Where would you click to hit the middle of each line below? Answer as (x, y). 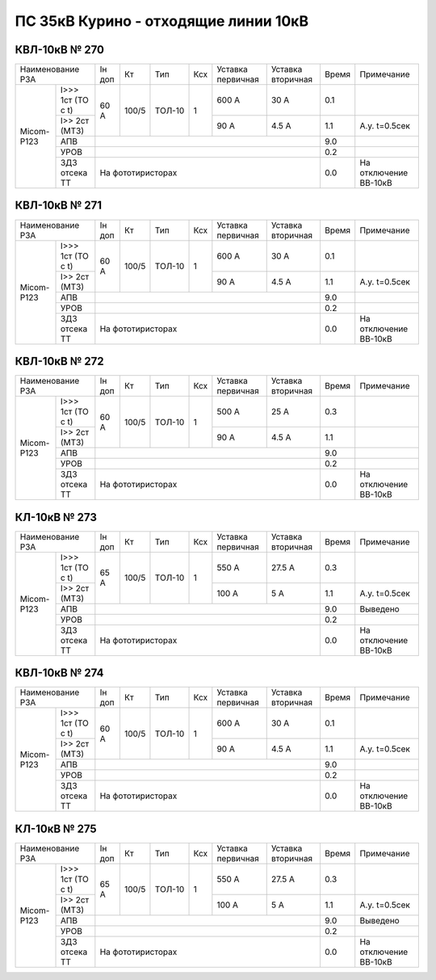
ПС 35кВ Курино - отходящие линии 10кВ (162, 21)
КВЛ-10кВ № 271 (59, 206)
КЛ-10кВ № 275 (56, 829)
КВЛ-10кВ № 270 (60, 50)
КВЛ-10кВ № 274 (59, 673)
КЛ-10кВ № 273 (56, 517)
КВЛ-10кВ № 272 (59, 361)
